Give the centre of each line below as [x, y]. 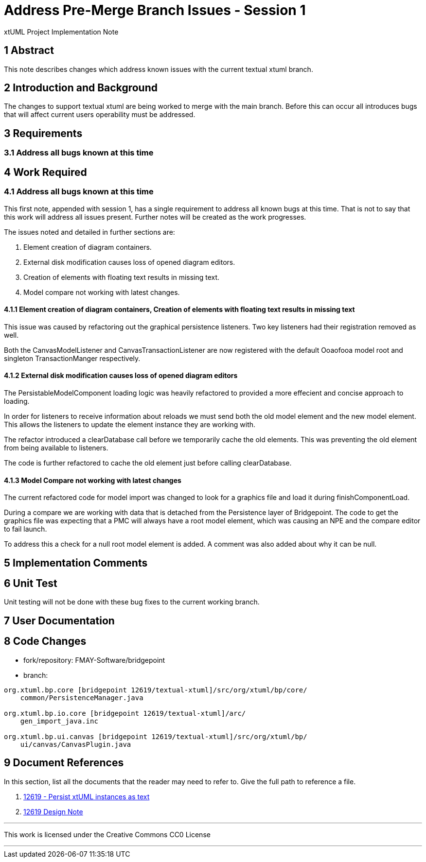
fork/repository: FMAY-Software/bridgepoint [94, 660]
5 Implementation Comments [76, 563]
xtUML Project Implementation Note [61, 32]
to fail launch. [26, 529]
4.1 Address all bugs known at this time [79, 192]
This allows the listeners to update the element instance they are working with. [130, 424]
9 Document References [64, 763]
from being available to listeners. [56, 448]
